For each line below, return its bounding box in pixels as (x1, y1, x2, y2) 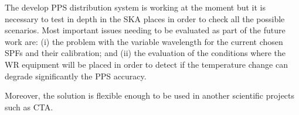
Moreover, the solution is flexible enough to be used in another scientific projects (5, 89, 295, 102)
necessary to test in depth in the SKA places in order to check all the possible (5, 12, 285, 25)
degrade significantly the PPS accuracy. (5, 69, 147, 82)
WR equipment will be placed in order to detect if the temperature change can (5, 58, 288, 70)
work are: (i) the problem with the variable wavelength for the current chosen (5, 35, 283, 47)
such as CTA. (5, 100, 53, 113)
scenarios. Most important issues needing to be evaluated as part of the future (5, 24, 286, 36)
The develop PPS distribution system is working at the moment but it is (5, 1, 266, 13)
